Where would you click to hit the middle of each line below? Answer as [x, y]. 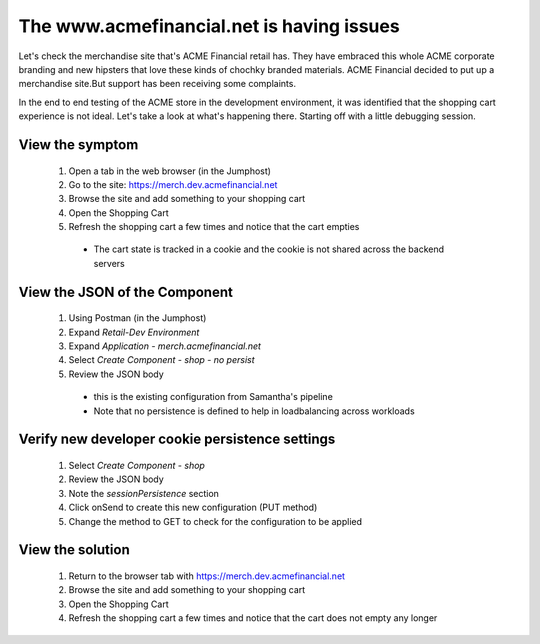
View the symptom [78, 144]
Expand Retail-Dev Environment [134, 332]
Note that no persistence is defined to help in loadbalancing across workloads [254, 411]
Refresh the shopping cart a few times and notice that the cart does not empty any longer [253, 618]
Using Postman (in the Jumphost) [137, 318]
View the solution [74, 550]
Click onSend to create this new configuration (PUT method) [193, 507]
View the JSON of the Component [126, 291]
